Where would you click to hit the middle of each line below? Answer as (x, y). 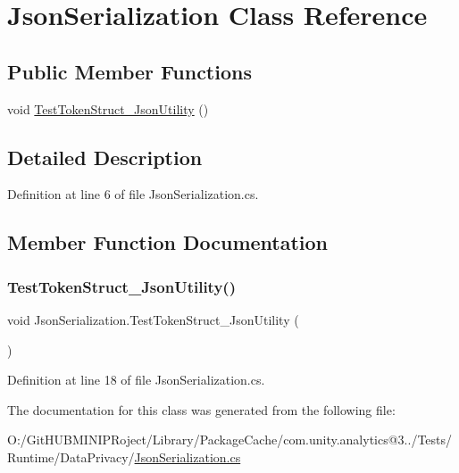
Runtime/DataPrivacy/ (71, 456)
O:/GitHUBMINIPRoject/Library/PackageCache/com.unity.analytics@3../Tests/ (230, 440)
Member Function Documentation (168, 242)
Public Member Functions (129, 71)
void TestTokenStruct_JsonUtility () (108, 108)
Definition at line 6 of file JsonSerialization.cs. (133, 194)
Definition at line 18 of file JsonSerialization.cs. (136, 380)
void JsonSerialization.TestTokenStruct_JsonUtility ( (153, 319)
